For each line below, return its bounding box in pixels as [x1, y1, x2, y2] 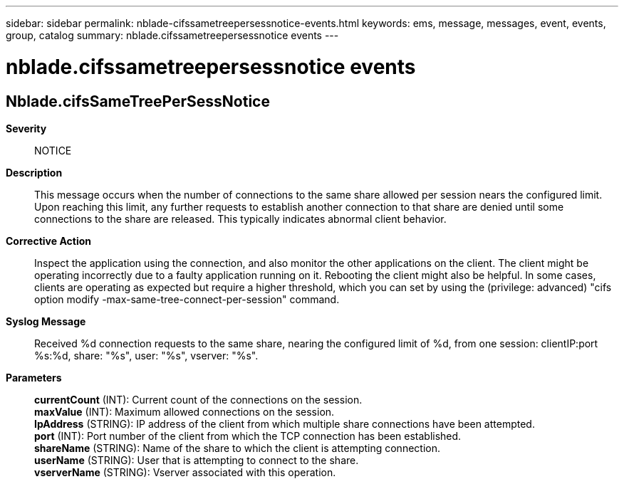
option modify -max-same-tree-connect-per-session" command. [34, 293, 340, 305]
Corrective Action [6, 234, 91, 247]
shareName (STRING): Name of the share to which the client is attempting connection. [34, 441, 440, 454]
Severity [6, 122, 47, 135]
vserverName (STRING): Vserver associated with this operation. [34, 465, 336, 478]
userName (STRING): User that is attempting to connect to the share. [34, 453, 359, 466]
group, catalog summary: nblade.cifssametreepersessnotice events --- [6, 29, 339, 41]
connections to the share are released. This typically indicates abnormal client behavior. [34, 212, 447, 225]
